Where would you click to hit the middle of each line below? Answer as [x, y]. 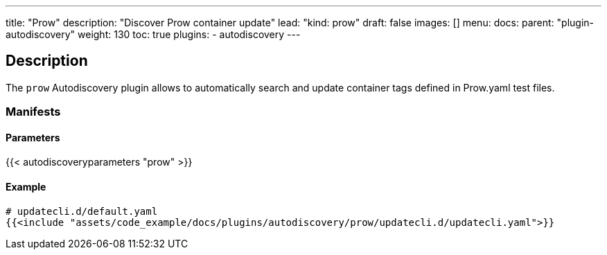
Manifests [33, 112]
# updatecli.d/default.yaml [82, 211]
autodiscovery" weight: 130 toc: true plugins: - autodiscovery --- [153, 34]
